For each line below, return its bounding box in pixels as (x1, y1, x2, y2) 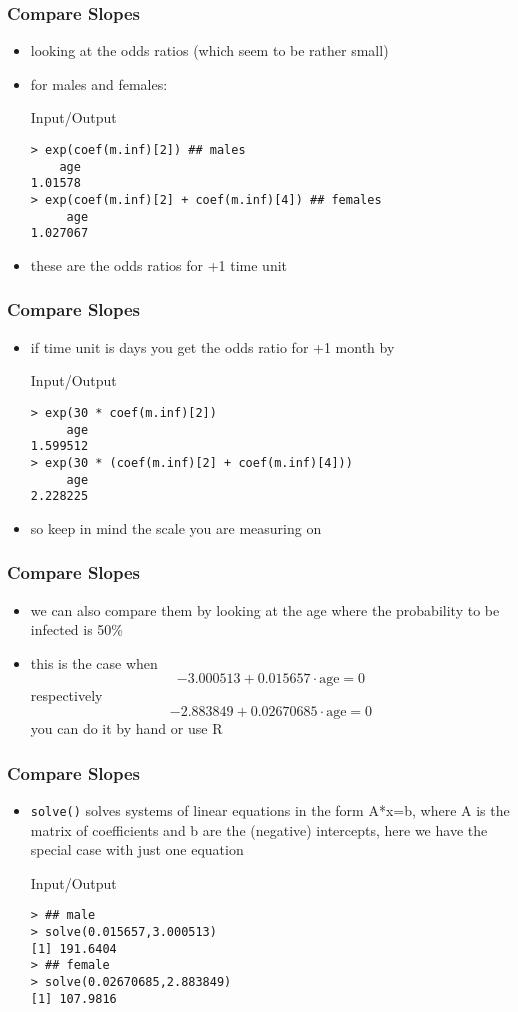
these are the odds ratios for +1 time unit (30, 254, 288, 275)
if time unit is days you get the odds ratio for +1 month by (30, 336, 395, 357)
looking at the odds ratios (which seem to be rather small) (30, 40, 389, 61)
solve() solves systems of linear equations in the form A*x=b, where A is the (30, 799, 510, 820)
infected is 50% (30, 619, 124, 640)
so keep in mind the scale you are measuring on (30, 517, 322, 538)
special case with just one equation (30, 839, 244, 860)
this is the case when (30, 652, 158, 673)
